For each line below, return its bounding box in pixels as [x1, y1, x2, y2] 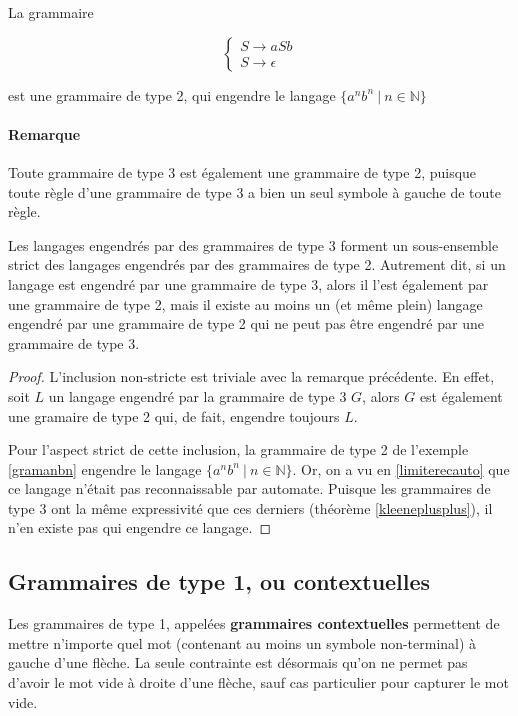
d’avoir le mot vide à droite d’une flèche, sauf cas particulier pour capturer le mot [8, 672, 509, 693]
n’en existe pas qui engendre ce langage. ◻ [8, 517, 272, 538]
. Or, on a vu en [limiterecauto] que [292, 458, 510, 479]
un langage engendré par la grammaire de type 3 [48, 385, 347, 406]
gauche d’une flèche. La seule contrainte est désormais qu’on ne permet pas [8, 652, 468, 673]
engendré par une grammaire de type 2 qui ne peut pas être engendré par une [8, 313, 484, 334]
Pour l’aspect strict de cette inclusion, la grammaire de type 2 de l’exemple [8, 439, 469, 460]
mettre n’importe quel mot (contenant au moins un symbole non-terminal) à [8, 632, 477, 653]
